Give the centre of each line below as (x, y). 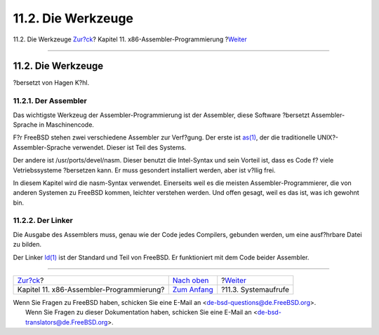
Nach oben (191, 280)
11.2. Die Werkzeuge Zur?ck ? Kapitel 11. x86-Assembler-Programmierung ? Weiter (130, 39)
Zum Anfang (193, 289)
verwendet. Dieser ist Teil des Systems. (129, 147)
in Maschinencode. (67, 124)
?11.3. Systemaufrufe (255, 289)
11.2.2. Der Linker (43, 221)
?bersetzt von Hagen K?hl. (51, 83)
